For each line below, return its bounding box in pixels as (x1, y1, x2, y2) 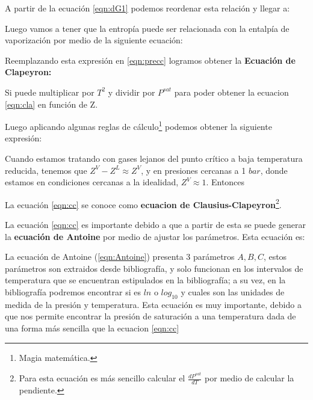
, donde (260, 164, 288, 176)
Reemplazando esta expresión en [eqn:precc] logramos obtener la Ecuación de (5, 54, 296, 66)
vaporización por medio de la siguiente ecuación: (5, 34, 183, 46)
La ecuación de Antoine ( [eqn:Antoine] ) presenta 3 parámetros (5, 250, 235, 263)
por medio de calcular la (205, 372, 294, 384)
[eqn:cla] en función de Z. (5, 97, 98, 110)
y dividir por (108, 85, 155, 98)
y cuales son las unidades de (181, 286, 285, 298)
